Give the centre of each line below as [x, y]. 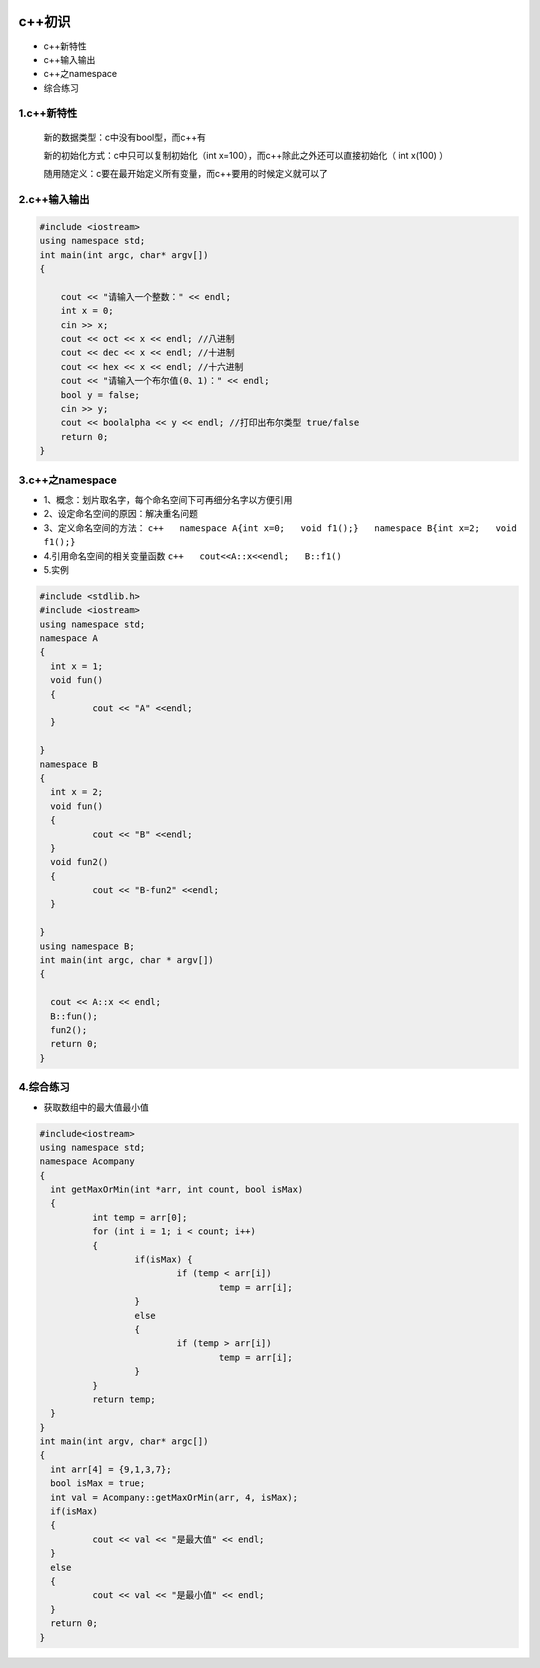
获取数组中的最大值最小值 [96, 1107]
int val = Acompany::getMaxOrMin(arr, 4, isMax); [174, 1497]
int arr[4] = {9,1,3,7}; [111, 1469]
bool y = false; [100, 394]
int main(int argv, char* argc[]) [124, 1441]
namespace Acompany [87, 1161]
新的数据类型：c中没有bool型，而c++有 [125, 137]
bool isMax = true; [98, 1483]
